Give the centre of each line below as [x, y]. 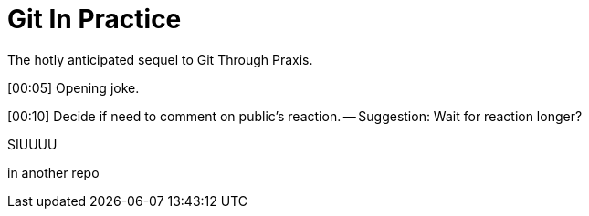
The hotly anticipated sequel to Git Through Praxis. [160, 59]
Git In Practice [95, 19]
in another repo [53, 172]
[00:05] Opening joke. [74, 87]
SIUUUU [32, 144]
